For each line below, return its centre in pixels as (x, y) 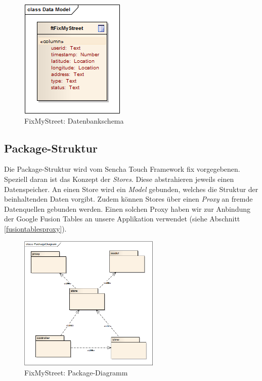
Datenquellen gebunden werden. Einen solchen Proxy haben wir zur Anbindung (127, 208)
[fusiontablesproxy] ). (35, 228)
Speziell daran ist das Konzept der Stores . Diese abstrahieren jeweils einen (119, 179)
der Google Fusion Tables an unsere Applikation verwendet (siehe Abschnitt (122, 219)
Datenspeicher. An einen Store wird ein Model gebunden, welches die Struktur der (131, 189)
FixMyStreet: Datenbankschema (74, 120)
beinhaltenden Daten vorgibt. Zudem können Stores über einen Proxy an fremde (128, 199)
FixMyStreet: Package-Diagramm (76, 373)
